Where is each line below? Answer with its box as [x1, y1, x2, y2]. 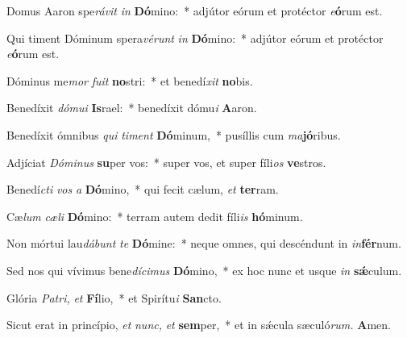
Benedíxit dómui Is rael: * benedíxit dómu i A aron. [6, 99, 257, 116]
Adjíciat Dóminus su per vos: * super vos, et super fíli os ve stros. [6, 153, 326, 170]
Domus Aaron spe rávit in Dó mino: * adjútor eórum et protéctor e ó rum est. [6, 2, 383, 19]
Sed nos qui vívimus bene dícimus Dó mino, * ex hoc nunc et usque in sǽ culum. [6, 261, 402, 278]
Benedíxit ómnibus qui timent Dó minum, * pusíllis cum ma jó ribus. [6, 126, 341, 143]
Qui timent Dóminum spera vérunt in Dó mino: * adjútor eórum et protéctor [6, 29, 384, 46]
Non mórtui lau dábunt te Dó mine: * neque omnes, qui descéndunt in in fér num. [6, 235, 401, 252]
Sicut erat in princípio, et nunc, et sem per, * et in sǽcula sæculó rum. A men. [6, 316, 391, 333]
